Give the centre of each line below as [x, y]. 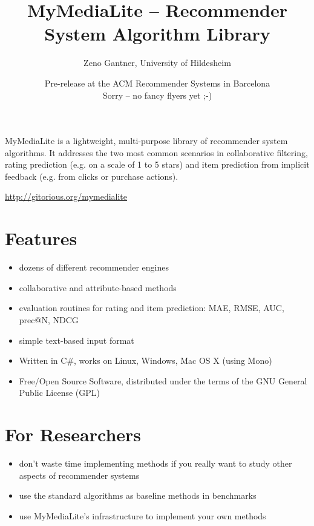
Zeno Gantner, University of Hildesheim [157, 63]
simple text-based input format [77, 340]
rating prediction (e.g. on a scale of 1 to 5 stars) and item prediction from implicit [157, 164]
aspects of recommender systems [79, 475]
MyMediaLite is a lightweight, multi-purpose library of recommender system [146, 141]
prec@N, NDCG [49, 319]
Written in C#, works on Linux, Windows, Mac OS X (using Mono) [146, 360]
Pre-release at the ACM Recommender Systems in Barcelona [157, 83]
